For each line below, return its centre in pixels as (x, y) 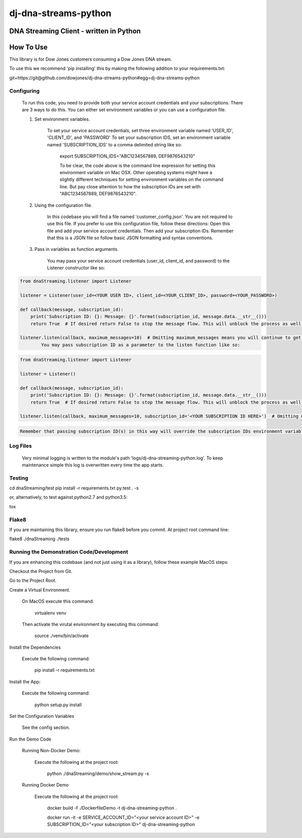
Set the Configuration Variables (42, 716)
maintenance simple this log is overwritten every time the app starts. (93, 465)
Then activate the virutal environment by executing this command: (91, 624)
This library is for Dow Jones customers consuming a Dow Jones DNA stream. (91, 59)
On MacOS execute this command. (58, 601)
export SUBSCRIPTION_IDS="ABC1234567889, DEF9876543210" (127, 156)
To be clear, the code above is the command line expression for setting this (138, 165)
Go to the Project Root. (33, 581)
